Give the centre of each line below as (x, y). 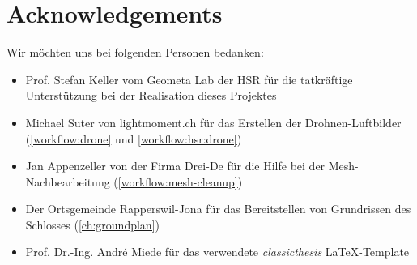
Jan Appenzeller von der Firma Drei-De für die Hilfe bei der (175, 166)
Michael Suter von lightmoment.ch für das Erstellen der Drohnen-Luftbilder (213, 122)
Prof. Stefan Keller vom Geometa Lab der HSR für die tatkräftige (189, 79)
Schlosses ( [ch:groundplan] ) (92, 224)
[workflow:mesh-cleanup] (178, 181)
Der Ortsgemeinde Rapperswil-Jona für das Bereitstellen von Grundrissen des (218, 209)
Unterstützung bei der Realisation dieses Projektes (151, 95)
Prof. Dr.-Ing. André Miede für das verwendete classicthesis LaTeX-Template (217, 252)
